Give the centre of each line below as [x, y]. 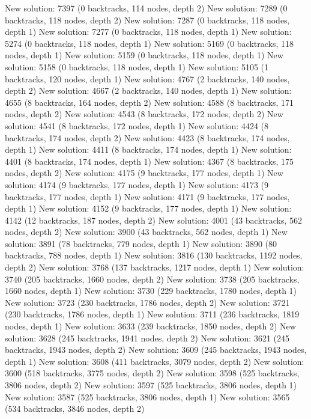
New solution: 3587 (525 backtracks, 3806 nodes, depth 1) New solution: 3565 [147, 396]
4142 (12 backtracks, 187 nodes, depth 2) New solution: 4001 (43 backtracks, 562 [154, 220]
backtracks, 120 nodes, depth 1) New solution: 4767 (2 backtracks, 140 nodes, [147, 78]
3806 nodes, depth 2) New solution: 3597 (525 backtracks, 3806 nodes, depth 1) [151, 385]
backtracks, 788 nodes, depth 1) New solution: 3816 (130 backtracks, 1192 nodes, [154, 255]
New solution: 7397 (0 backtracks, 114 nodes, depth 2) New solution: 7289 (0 [146, 8]
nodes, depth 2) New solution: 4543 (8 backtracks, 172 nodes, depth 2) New [144, 114]
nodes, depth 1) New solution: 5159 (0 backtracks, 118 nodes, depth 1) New [144, 55]
